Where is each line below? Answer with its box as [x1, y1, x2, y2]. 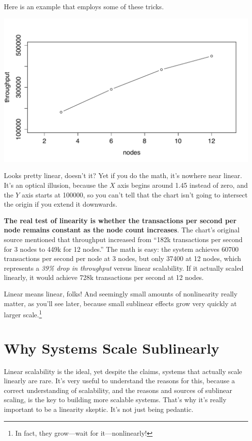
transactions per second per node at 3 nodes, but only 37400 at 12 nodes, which [4, 253, 241, 263]
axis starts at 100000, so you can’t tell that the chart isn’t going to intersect [21, 189, 248, 199]
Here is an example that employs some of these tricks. [4, 1, 164, 11]
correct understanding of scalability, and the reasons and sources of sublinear [4, 385, 232, 395]
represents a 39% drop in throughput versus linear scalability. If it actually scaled [4, 262, 244, 273]
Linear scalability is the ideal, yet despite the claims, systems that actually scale [4, 366, 242, 376]
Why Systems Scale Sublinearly [4, 338, 220, 358]
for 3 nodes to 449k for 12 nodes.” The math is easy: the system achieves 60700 [4, 244, 239, 254]
